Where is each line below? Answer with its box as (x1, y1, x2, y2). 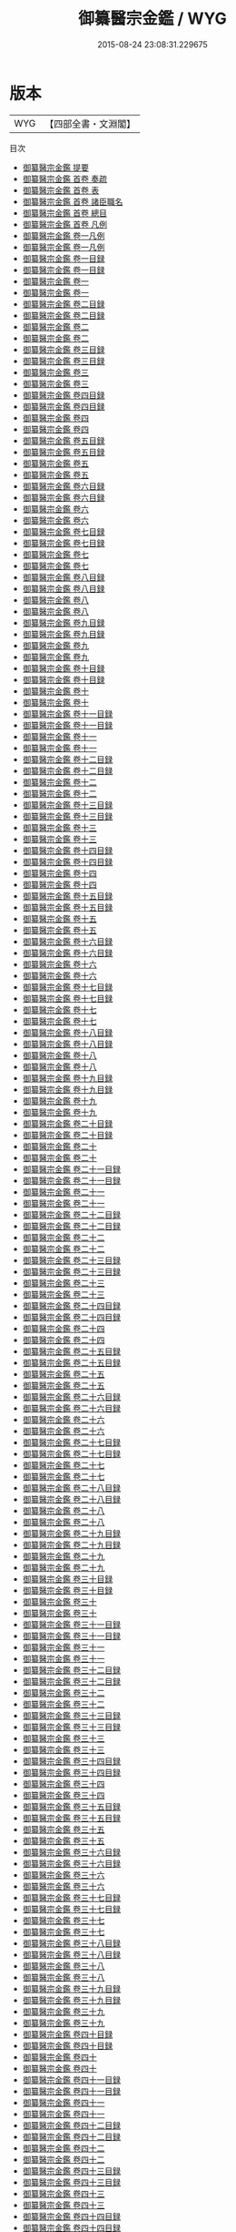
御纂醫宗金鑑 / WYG (78, 8, 227, 29)
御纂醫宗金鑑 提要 (22, 161, 89, 173)
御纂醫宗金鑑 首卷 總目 (22, 207, 107, 219)
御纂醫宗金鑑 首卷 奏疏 (22, 173, 107, 184)
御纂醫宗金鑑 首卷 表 (22, 184, 100, 196)
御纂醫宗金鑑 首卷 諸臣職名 (22, 196, 123, 207)
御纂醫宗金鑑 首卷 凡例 (22, 219, 107, 229)
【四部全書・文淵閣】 (44, 117, 136, 130)
